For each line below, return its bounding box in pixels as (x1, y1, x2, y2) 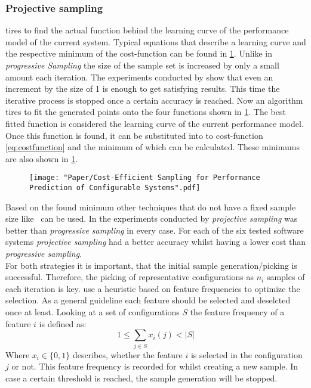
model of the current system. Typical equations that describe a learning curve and (5, 35, 306, 48)
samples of (266, 271, 305, 283)
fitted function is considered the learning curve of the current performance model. (5, 117, 304, 129)
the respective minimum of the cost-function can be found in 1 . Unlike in (5, 47, 273, 60)
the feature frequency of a (190, 306, 285, 318)
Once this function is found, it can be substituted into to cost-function (5, 129, 263, 141)
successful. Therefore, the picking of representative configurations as (5, 271, 254, 283)
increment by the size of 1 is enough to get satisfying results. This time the (5, 82, 280, 95)
